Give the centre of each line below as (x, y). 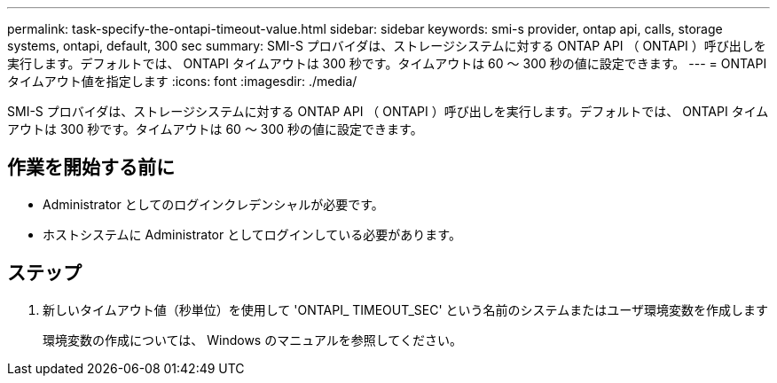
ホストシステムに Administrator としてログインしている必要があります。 (252, 234)
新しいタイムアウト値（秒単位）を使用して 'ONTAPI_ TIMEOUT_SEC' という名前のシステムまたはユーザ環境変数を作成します (405, 309)
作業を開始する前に (91, 168)
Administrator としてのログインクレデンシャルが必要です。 (213, 204)
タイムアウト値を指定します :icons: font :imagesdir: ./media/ (182, 81)
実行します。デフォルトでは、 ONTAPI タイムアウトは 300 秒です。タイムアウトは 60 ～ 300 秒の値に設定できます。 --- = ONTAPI (387, 63)
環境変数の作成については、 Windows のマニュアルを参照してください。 (252, 340)
